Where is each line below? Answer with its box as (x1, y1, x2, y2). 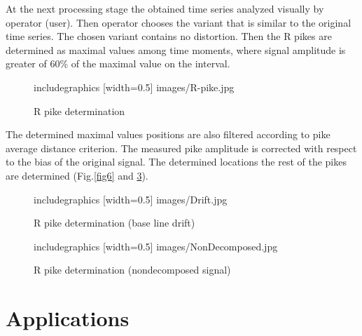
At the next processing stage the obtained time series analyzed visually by (6, 1, 324, 15)
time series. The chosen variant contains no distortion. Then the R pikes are (6, 29, 332, 43)
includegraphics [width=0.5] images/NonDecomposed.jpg (34, 238, 278, 253)
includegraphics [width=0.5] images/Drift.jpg (34, 191, 228, 206)
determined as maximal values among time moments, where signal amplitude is (6, 42, 346, 57)
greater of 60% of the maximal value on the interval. (6, 56, 230, 71)
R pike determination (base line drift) (34, 215, 195, 230)
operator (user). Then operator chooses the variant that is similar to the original (6, 15, 351, 29)
